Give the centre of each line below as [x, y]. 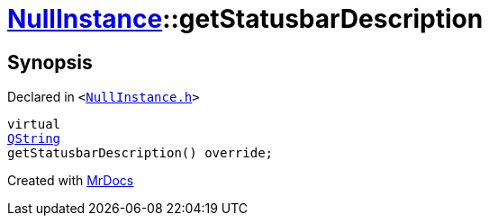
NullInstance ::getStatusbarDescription [245, 19]
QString [34, 139]
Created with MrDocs [71, 181]
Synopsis [50, 62]
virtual [34, 125]
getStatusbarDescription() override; [140, 153]
